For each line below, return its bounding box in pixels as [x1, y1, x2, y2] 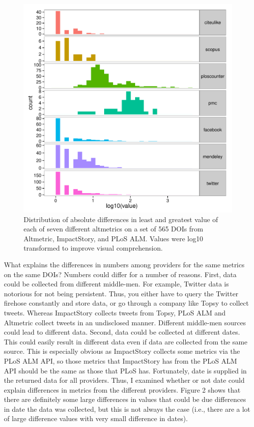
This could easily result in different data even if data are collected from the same [4, 336, 248, 346]
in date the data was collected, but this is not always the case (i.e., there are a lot [4, 403, 251, 414]
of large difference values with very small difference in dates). [4, 413, 188, 424]
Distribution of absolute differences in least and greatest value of [24, 214, 218, 224]
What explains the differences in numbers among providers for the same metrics [4, 259, 245, 269]
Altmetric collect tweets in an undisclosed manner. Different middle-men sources [4, 317, 246, 327]
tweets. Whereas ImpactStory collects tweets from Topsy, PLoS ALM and [4, 307, 226, 317]
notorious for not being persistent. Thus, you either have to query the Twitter [4, 288, 238, 298]
